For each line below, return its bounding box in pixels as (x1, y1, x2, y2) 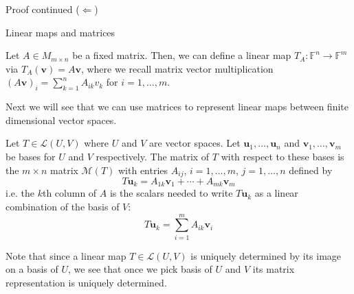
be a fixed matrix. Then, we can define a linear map (72, 48, 291, 62)
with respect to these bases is (221, 149, 344, 163)
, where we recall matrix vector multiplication (80, 61, 274, 75)
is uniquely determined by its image (190, 248, 342, 262)
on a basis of (5, 262, 58, 276)
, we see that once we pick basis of (68, 262, 212, 276)
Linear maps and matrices (5, 25, 115, 39)
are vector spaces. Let (149, 136, 241, 150)
